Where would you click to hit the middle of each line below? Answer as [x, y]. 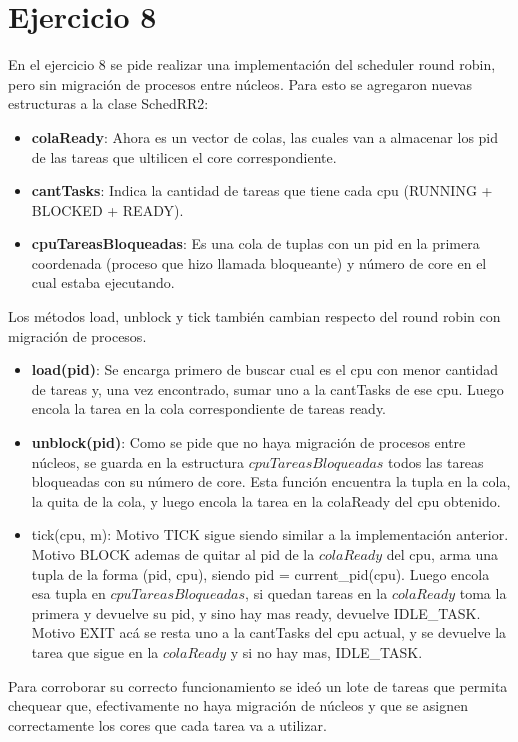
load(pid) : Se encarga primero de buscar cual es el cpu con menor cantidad [265, 369]
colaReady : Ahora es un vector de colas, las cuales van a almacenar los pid [265, 136]
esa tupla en [68, 593]
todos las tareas [436, 461]
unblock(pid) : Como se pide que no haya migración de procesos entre [248, 442]
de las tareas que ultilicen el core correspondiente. [184, 156]
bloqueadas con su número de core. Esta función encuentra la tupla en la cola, [271, 481]
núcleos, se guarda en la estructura [138, 461]
